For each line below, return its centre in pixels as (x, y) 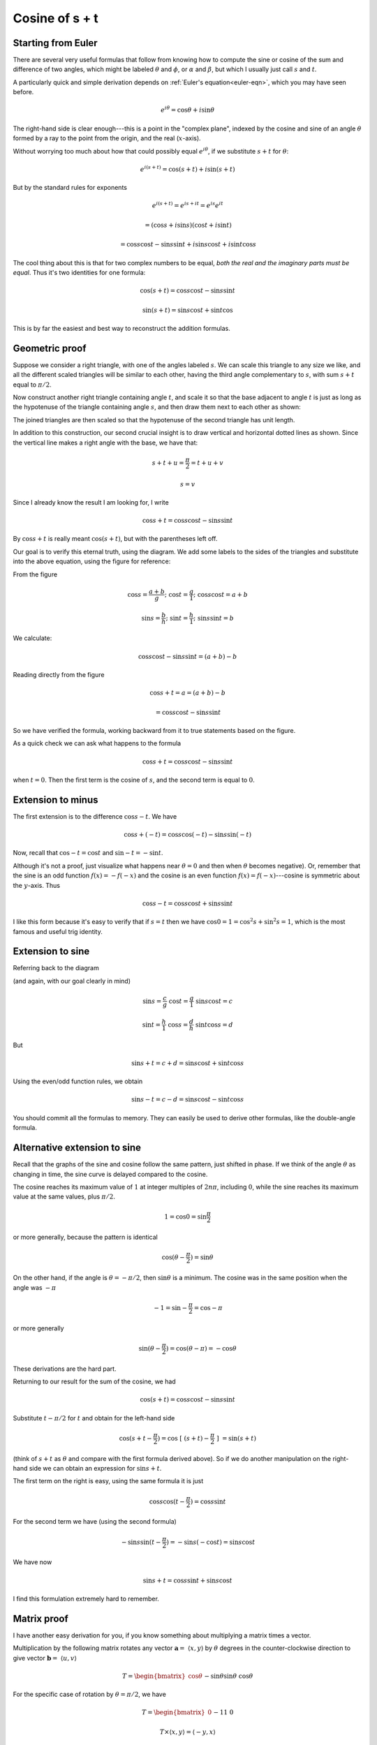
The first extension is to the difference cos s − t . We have (95, 816)
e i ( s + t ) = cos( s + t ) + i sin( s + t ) (187, 169)
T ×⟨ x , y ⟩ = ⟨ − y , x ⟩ (187, 1732)
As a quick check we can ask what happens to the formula (97, 743)
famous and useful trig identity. (58, 931)
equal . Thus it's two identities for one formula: (79, 272)
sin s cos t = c (214, 1001)
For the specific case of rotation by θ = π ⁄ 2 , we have (90, 1694)
